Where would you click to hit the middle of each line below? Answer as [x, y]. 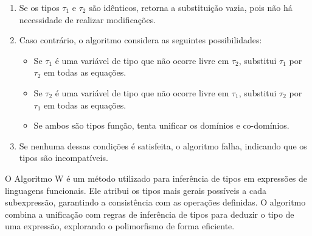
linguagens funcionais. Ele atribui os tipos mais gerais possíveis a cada [136, 190]
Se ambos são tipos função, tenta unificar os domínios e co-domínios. [161, 125]
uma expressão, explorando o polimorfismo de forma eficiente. [120, 226]
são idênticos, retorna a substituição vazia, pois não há [191, 7]
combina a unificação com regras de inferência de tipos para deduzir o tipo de [150, 214]
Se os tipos [39, 7]
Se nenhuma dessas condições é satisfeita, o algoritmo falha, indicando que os [163, 145]
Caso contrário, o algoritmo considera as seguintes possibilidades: [140, 40]
